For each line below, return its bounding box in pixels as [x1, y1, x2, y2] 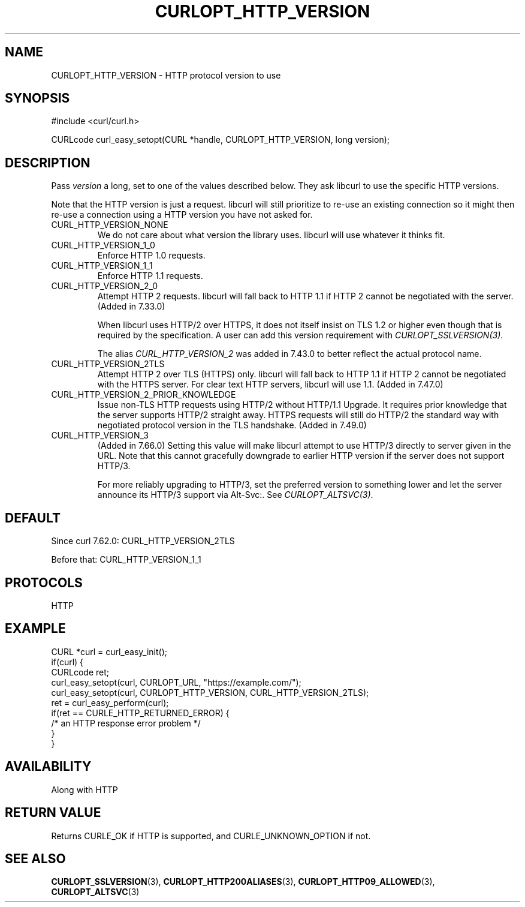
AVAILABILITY [5, 759, 92, 774]
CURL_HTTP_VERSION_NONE [51, 220, 168, 230]
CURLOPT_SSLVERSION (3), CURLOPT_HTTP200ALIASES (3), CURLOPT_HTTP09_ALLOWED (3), [51, 876, 435, 887]
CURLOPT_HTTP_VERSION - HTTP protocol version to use [51, 70, 281, 80]
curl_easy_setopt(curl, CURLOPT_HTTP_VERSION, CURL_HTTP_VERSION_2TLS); [51, 687, 369, 698]
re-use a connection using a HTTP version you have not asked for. [51, 209, 313, 220]
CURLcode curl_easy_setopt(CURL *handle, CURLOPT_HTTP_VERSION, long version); [51, 134, 390, 145]
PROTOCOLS [5, 575, 83, 590]
